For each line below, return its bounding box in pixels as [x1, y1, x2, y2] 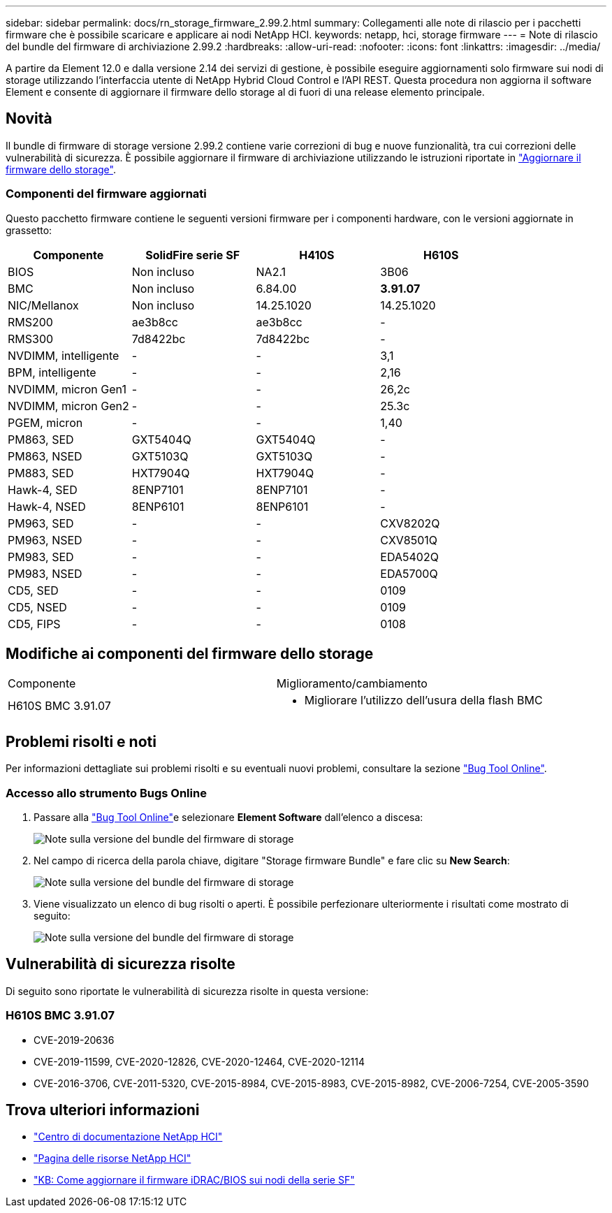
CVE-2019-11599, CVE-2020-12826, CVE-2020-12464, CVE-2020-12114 [34, 1055, 365, 1068]
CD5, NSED [8, 600, 67, 614]
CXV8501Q [380, 532, 438, 547]
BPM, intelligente [8, 365, 96, 379]
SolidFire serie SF [145, 247, 240, 262]
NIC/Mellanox [8, 298, 79, 312]
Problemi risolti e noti [6, 732, 156, 750]
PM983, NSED [8, 566, 82, 581]
